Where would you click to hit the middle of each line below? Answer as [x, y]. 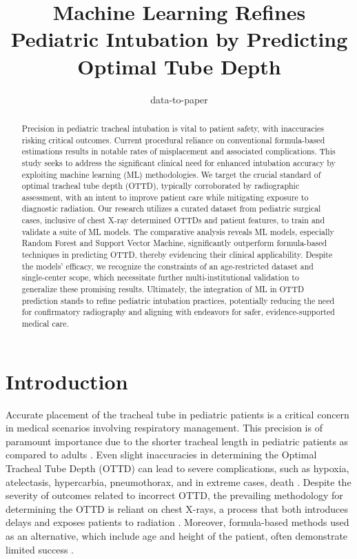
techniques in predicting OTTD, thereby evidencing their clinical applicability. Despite [177, 255]
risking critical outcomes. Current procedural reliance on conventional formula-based [173, 140]
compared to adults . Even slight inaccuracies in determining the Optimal [161, 455]
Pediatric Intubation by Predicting [179, 39]
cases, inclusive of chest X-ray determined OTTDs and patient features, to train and [173, 220]
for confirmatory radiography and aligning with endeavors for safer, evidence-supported [178, 312]
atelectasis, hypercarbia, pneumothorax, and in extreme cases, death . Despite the [178, 481]
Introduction [67, 381]
